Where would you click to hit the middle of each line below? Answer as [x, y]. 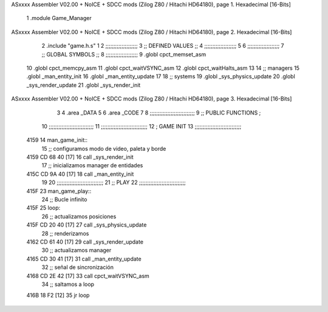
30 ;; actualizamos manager [77, 250]
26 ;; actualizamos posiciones [79, 216]
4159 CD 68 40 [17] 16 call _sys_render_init [80, 157]
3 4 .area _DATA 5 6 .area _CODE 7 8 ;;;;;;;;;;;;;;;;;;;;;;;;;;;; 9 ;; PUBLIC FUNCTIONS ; [159, 113]
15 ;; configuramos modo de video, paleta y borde [104, 148]
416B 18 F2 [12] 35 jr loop [58, 295]
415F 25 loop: [43, 208]
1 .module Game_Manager [59, 18]
